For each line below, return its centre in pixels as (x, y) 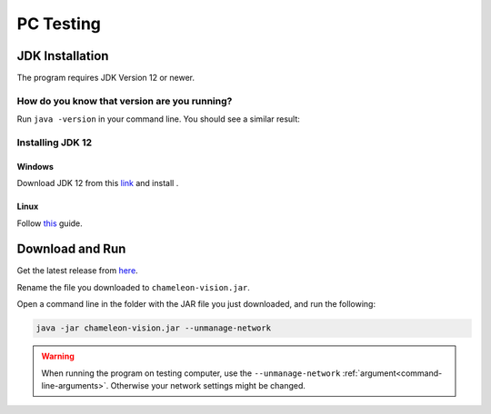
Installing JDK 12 (55, 143)
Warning (58, 356)
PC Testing (59, 24)
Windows (35, 166)
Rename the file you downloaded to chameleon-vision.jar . (133, 287)
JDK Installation (63, 56)
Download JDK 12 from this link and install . (98, 183)
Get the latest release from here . (77, 271)
